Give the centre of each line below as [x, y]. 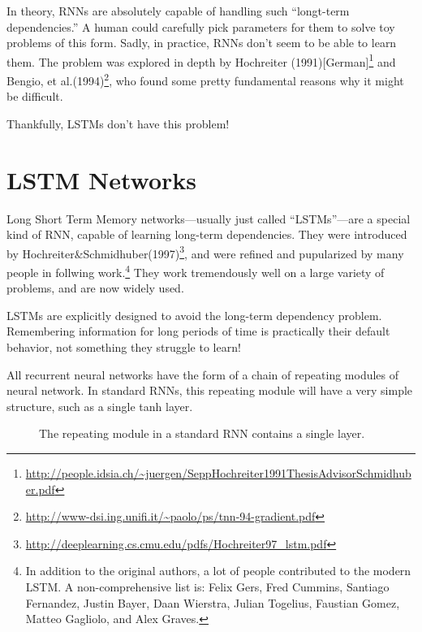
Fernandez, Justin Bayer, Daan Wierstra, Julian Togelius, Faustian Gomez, [213, 602]
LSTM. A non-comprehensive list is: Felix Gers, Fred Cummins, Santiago [207, 587]
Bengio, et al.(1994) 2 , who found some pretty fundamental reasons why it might [205, 79]
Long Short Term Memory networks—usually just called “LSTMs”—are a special [209, 218]
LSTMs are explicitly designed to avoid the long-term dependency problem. [194, 315]
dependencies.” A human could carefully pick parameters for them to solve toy [201, 26]
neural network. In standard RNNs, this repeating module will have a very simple [210, 390]
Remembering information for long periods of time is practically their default [198, 331]
